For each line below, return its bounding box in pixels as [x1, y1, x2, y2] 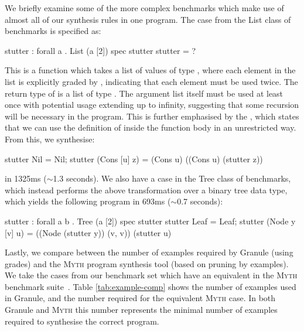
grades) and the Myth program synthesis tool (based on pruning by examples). [5, 257, 289, 269]
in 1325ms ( [5, 172, 47, 185]
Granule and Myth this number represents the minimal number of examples [5, 303, 278, 316]
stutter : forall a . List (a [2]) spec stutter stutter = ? [5, 44, 196, 56]
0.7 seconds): [177, 195, 223, 207]
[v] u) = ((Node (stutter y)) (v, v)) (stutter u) [5, 226, 172, 238]
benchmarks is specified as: [5, 25, 101, 37]
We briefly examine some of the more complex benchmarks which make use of [5, 2, 284, 13]
